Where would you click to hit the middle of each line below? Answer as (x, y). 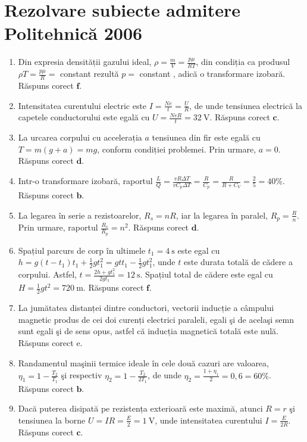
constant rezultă (90, 74)
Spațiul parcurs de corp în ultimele (82, 250)
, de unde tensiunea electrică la (246, 105)
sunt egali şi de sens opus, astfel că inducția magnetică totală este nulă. (148, 331)
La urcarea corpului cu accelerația (80, 137)
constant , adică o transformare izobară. (212, 74)
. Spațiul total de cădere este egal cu (206, 274)
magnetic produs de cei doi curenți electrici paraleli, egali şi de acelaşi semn (156, 319)
